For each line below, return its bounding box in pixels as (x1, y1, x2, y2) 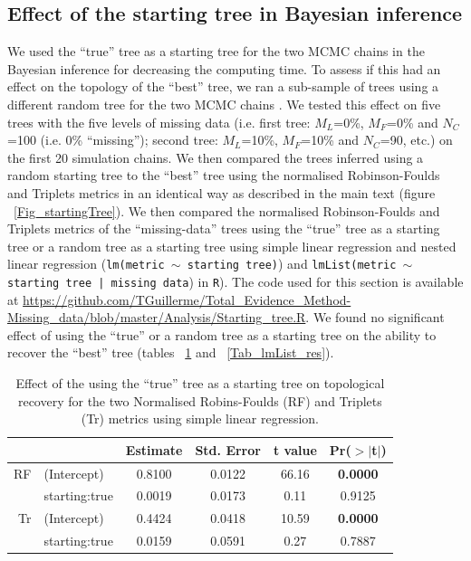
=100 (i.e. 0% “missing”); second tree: (7, 130, 218, 149)
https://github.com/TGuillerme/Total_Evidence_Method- (23, 290, 351, 309)
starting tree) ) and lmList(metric (187, 254, 397, 273)
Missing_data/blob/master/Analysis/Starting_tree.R (7, 308, 306, 327)
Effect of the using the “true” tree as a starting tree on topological (15, 374, 385, 393)
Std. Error (195, 440, 261, 459)
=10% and (301, 130, 360, 149)
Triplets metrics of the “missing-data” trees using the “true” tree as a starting (7, 219, 440, 238)
